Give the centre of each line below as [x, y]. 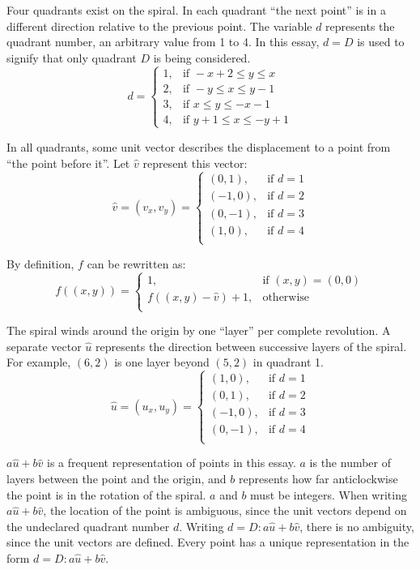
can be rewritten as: [136, 263]
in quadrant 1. [288, 362]
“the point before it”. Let [68, 163]
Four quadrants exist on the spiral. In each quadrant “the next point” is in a [196, 10]
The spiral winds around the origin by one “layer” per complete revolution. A [199, 330]
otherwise [286, 297]
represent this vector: [195, 163]
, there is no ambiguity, [357, 526]
